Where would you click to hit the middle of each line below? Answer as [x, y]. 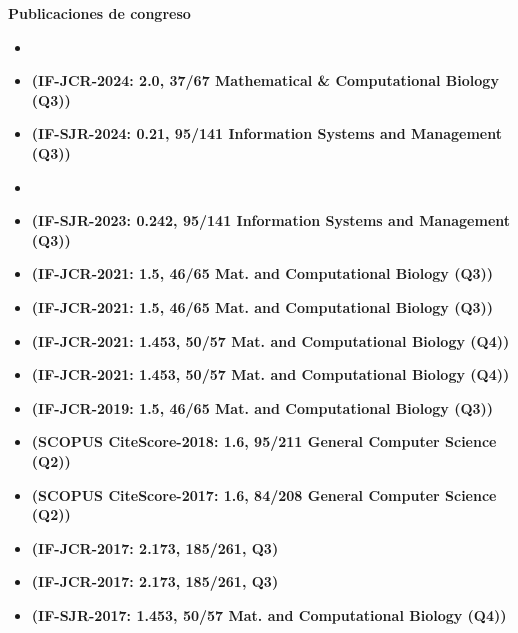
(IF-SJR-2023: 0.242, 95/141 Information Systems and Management [271, 220]
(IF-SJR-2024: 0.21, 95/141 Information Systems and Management [266, 133]
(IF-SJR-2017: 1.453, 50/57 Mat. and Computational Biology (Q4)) [269, 614]
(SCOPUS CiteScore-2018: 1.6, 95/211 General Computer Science [264, 441]
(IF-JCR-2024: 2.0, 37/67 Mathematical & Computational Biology [265, 80]
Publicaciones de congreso [99, 13]
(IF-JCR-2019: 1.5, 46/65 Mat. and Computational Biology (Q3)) [262, 407]
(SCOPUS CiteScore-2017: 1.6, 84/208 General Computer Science [264, 494]
